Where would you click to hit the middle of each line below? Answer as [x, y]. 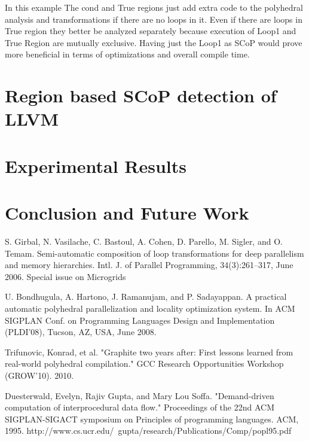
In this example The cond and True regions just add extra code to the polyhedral [154, 7]
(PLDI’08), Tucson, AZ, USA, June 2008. [81, 332]
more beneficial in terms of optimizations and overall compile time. [127, 54]
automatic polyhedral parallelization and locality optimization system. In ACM [150, 308]
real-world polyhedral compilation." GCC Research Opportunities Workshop [144, 364]
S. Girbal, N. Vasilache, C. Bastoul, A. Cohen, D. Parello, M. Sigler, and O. [144, 241]
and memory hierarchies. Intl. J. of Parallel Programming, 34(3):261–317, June [149, 265]
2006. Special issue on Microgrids [65, 276]
